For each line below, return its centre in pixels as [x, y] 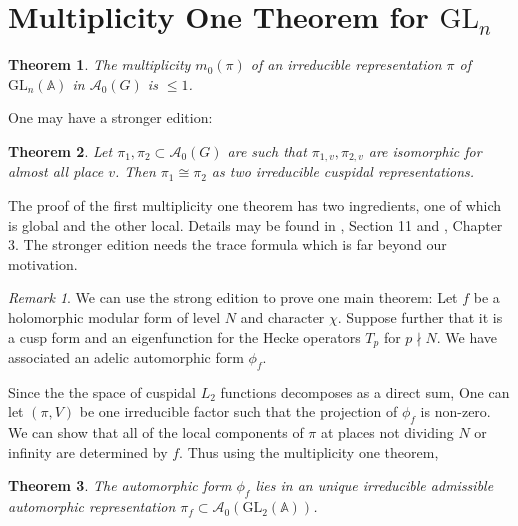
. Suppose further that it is [420, 316]
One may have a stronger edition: [110, 117]
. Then [135, 171]
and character [282, 316]
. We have [467, 336]
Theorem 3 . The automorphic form [120, 485]
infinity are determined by [88, 451]
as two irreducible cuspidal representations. [343, 171]
